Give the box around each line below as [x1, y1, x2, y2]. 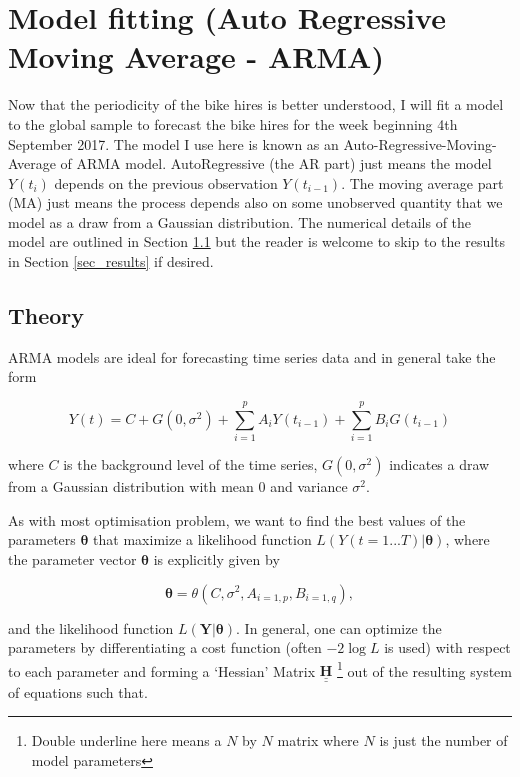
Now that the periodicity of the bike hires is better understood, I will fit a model [8, 94, 504, 115]
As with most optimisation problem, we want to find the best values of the [8, 509, 466, 530]
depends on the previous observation [54, 172, 278, 193]
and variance [270, 476, 348, 497]
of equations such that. [8, 681, 148, 702]
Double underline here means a [31, 730, 222, 751]
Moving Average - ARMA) [8, 36, 384, 77]
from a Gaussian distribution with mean [8, 476, 254, 497]
